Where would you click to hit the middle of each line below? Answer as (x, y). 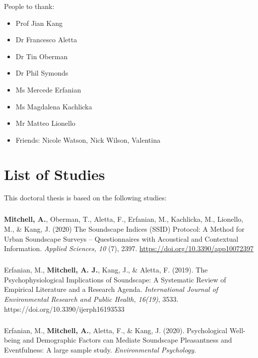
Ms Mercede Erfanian (48, 89)
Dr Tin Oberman (42, 56)
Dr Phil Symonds (42, 73)
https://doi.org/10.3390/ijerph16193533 (64, 309)
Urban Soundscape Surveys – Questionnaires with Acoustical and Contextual (121, 238)
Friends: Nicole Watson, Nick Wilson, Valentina (88, 139)
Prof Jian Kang (39, 23)
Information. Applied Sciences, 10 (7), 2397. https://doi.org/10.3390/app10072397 (129, 248)
